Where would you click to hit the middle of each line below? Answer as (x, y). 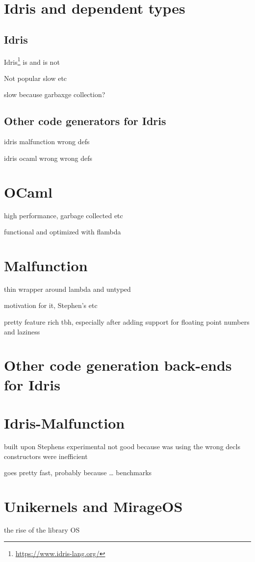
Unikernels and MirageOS (93, 506)
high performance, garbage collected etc (64, 215)
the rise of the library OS (42, 529)
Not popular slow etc (36, 78)
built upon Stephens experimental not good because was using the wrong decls (122, 446)
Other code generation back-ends (118, 365)
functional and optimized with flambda (63, 232)
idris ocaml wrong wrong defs (48, 158)
